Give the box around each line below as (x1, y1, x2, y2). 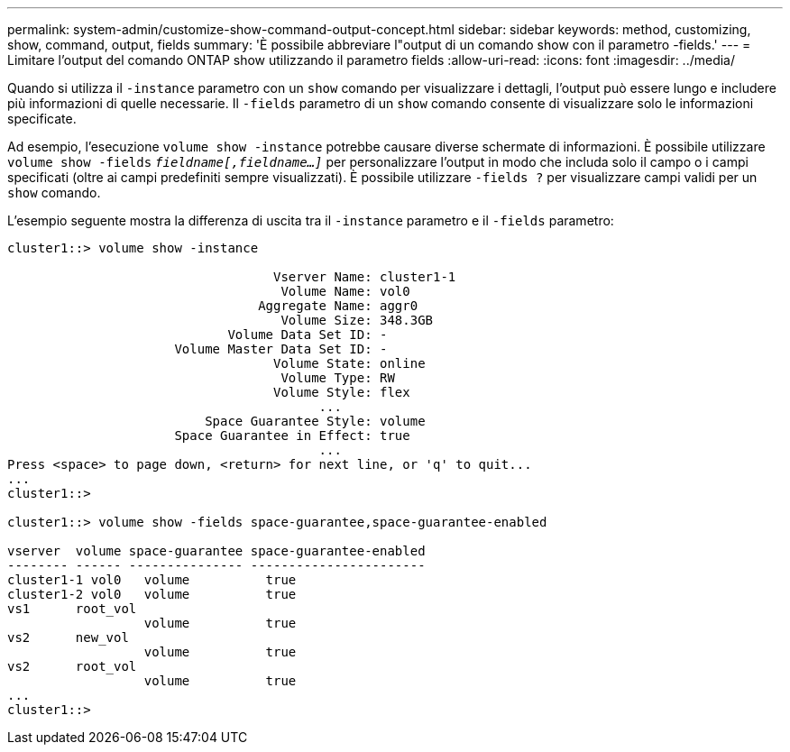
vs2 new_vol (7, 630, 129, 645)
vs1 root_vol (7, 601, 137, 616)
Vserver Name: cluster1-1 (273, 270, 456, 284)
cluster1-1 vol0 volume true (7, 573, 297, 587)
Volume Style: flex (273, 385, 410, 399)
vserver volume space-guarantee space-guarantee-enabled (7, 544, 426, 558)
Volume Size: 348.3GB (280, 313, 434, 327)
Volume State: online (273, 356, 426, 371)
